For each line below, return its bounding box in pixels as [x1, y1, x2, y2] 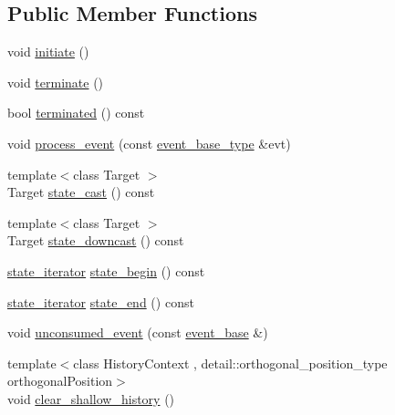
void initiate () [7, 42, 89, 61]
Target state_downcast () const [7, 231, 184, 250]
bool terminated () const [7, 103, 145, 122]
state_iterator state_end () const [7, 292, 194, 311]
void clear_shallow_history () [7, 389, 175, 408]
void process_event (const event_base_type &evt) [7, 133, 291, 152]
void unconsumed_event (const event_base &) [7, 323, 268, 342]
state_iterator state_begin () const [7, 261, 205, 280]
